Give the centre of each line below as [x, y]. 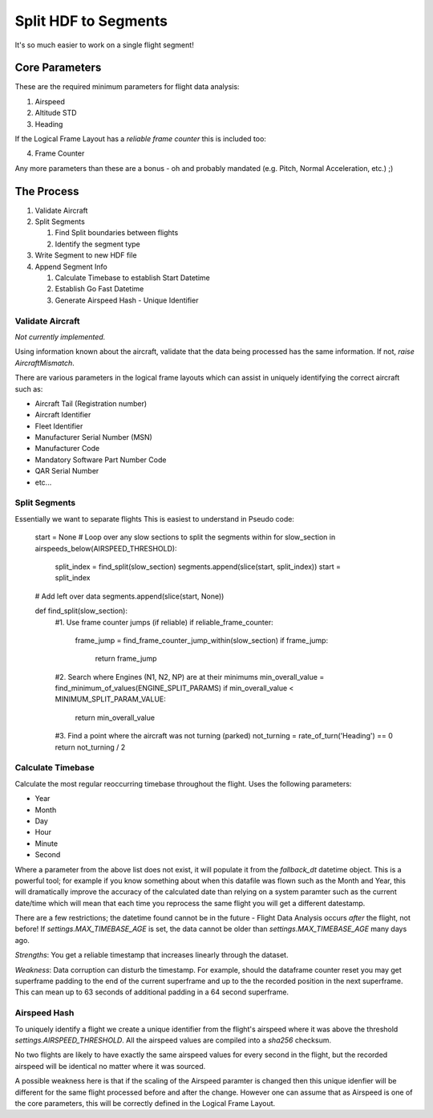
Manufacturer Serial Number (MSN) [93, 437]
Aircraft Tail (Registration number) [91, 403]
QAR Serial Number [67, 471]
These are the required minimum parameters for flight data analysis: [127, 87]
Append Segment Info [71, 266]
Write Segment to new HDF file [86, 255]
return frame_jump [126, 659]
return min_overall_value [115, 718]
